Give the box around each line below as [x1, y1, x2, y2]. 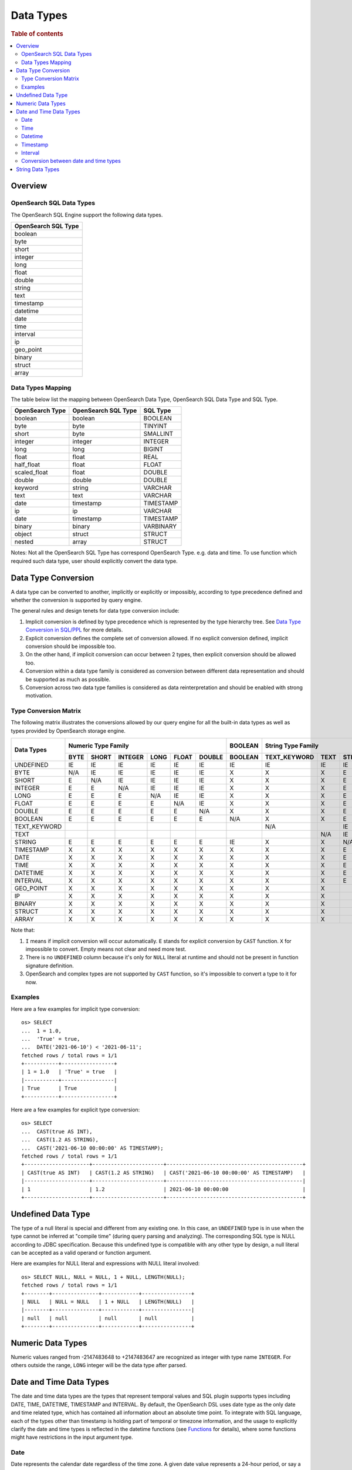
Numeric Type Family [68, 741, 129, 750]
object [14, 530, 32, 538]
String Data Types [16, 165, 60, 173]
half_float [14, 460, 40, 469]
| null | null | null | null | [21, 1315, 195, 1321]
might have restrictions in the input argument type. [11, 1434, 133, 1441]
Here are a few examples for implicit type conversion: [11, 1005, 140, 1013]
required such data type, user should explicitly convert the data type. [11, 557, 178, 564]
